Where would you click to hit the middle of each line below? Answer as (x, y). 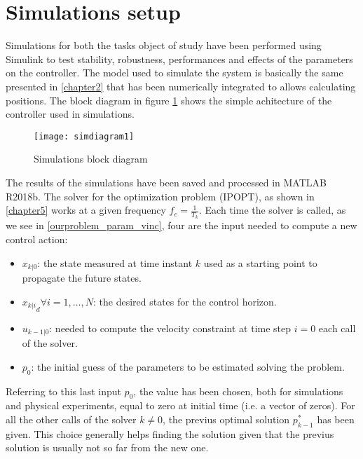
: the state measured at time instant (115, 262)
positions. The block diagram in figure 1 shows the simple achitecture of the (169, 100)
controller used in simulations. (70, 114)
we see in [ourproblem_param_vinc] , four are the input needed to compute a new (181, 225)
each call (337, 328)
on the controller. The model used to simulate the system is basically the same (174, 73)
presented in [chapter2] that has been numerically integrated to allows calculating (181, 86)
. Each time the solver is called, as (273, 210)
